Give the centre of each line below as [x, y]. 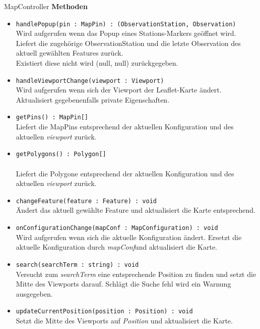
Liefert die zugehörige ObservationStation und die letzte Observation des [128, 43]
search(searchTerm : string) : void [77, 265]
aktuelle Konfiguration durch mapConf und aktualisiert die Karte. [116, 247]
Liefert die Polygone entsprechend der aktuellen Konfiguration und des [125, 173]
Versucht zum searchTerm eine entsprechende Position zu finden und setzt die [136, 274]
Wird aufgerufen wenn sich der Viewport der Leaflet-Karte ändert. [119, 90]
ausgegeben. [34, 293]
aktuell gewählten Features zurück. [70, 53]
